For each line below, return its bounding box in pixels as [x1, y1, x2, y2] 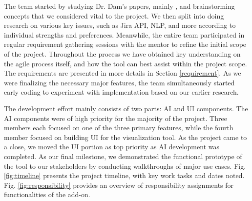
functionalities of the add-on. [4, 189, 90, 200]
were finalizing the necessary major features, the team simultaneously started [4, 77, 235, 87]
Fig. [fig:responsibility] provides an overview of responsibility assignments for [4, 180, 234, 190]
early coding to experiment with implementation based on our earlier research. [4, 87, 239, 97]
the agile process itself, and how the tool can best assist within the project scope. [4, 58, 247, 68]
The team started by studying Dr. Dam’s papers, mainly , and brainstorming [4, 1, 235, 11]
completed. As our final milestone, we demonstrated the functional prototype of [4, 151, 242, 161]
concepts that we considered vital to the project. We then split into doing [4, 10, 224, 20]
